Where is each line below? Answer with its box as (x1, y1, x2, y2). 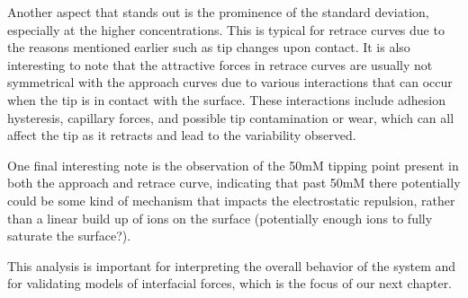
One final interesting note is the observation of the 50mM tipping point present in (7, 155, 459, 174)
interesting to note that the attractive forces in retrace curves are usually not (7, 55, 433, 74)
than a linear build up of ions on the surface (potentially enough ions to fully (7, 208, 433, 227)
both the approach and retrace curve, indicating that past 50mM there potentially (7, 173, 461, 192)
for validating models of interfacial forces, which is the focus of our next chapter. (7, 274, 453, 293)
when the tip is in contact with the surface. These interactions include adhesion (7, 90, 445, 109)
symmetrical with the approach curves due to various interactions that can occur (7, 73, 453, 92)
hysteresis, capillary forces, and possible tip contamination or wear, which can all (7, 108, 454, 127)
